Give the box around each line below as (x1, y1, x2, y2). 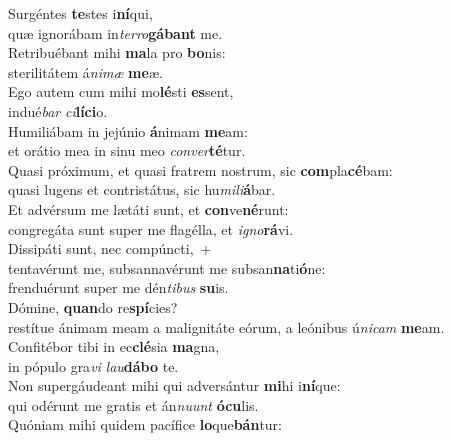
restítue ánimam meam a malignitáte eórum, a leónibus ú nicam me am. (8, 316, 445, 337)
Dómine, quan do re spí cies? (8, 296, 178, 317)
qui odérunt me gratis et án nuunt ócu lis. (8, 394, 259, 415)
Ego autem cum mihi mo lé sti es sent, (8, 81, 234, 102)
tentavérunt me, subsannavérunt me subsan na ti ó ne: (8, 257, 326, 278)
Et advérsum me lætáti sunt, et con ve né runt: (8, 198, 289, 219)
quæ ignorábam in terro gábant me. (8, 22, 223, 43)
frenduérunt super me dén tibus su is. (8, 277, 229, 298)
